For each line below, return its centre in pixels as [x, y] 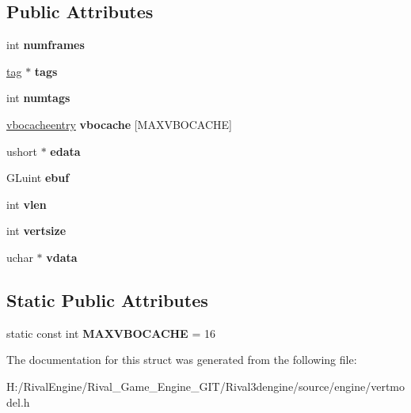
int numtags [38, 98]
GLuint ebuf [38, 178]
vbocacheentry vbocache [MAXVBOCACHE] [119, 124]
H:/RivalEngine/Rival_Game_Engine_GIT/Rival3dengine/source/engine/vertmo [206, 386]
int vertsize [36, 231]
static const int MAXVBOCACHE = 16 [111, 333]
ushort [22, 151]
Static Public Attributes [107, 299]
